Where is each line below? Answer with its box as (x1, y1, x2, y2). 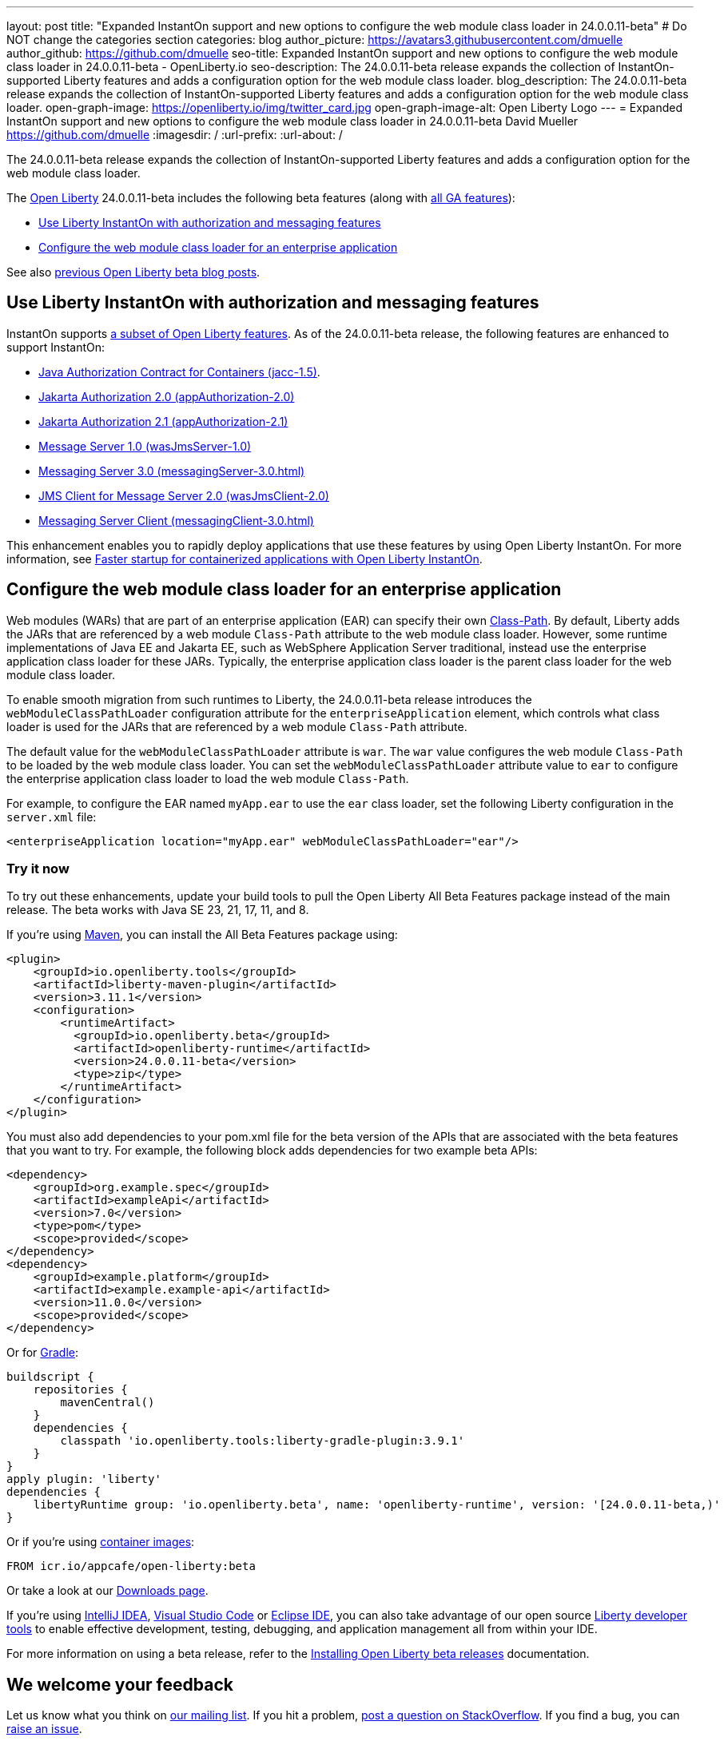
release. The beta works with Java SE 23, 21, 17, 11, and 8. (6, 903, 309, 917)
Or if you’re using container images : (6, 1535, 195, 1549)
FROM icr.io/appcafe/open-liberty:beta (6, 1560, 256, 1573)
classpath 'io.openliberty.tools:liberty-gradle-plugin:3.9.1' (60, 1434, 465, 1448)
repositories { (33, 1383, 128, 1397)
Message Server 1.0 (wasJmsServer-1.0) (38, 439, 252, 453)
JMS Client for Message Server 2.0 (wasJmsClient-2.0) (38, 488, 329, 503)
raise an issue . (6, 1722, 82, 1736)
